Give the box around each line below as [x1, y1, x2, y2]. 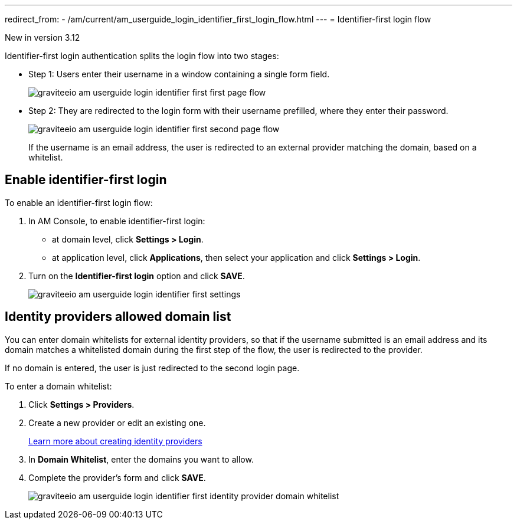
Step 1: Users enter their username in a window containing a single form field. [28, 69, 330, 79]
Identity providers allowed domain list [5, 309, 231, 325]
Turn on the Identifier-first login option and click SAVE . [28, 270, 245, 281]
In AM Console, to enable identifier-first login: [28, 215, 205, 226]
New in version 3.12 [5, 32, 80, 42]
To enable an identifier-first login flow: [5, 197, 153, 208]
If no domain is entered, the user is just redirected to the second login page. [5, 362, 300, 373]
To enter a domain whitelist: [5, 381, 112, 391]
